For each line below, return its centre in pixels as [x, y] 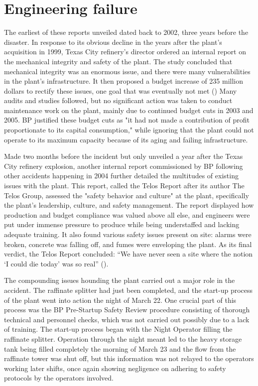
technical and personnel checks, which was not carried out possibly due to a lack [127, 319]
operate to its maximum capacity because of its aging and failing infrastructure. [126, 139]
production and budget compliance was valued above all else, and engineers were [127, 214]
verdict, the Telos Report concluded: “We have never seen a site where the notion [129, 254]
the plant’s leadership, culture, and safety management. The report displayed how [129, 205]
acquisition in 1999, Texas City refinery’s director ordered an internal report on [125, 52]
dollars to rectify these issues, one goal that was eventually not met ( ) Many [121, 90]
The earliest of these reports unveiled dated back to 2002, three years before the [126, 32]
